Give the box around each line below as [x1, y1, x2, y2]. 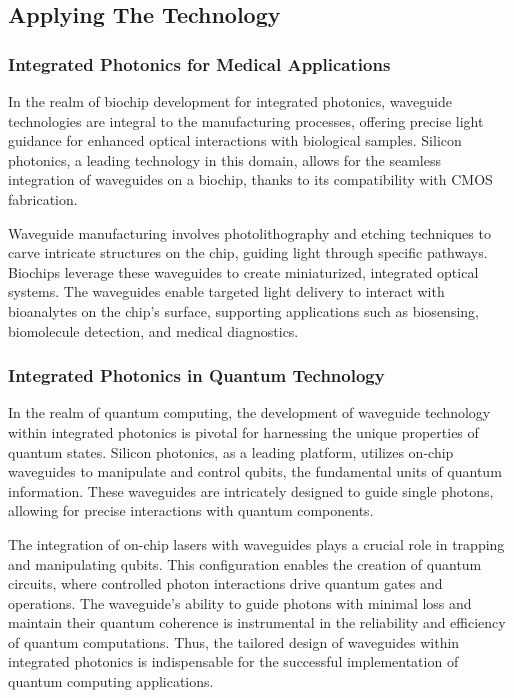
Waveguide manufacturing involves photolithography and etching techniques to [8, 222, 491, 243]
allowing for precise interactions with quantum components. [8, 500, 374, 521]
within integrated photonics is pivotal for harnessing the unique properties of [8, 421, 479, 442]
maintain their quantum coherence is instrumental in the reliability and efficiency [8, 612, 506, 633]
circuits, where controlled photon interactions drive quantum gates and [8, 573, 443, 594]
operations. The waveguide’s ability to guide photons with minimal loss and [8, 592, 472, 613]
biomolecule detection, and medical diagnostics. [8, 320, 299, 341]
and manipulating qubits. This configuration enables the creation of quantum [8, 553, 482, 574]
